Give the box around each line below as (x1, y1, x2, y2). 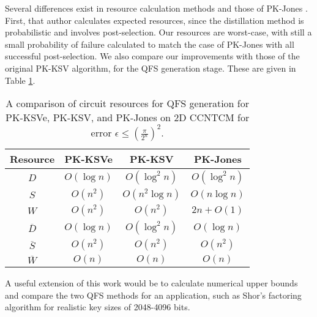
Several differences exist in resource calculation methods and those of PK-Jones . (5, 2, 308, 14)
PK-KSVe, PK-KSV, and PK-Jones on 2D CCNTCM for (6, 110, 250, 125)
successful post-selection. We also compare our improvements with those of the (5, 50, 300, 62)
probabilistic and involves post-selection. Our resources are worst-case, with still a (5, 26, 312, 39)
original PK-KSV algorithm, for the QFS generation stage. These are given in (5, 61, 296, 74)
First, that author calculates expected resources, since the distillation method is (5, 13, 304, 26)
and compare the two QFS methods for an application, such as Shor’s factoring (5, 288, 302, 301)
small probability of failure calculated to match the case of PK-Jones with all (5, 37, 294, 50)
